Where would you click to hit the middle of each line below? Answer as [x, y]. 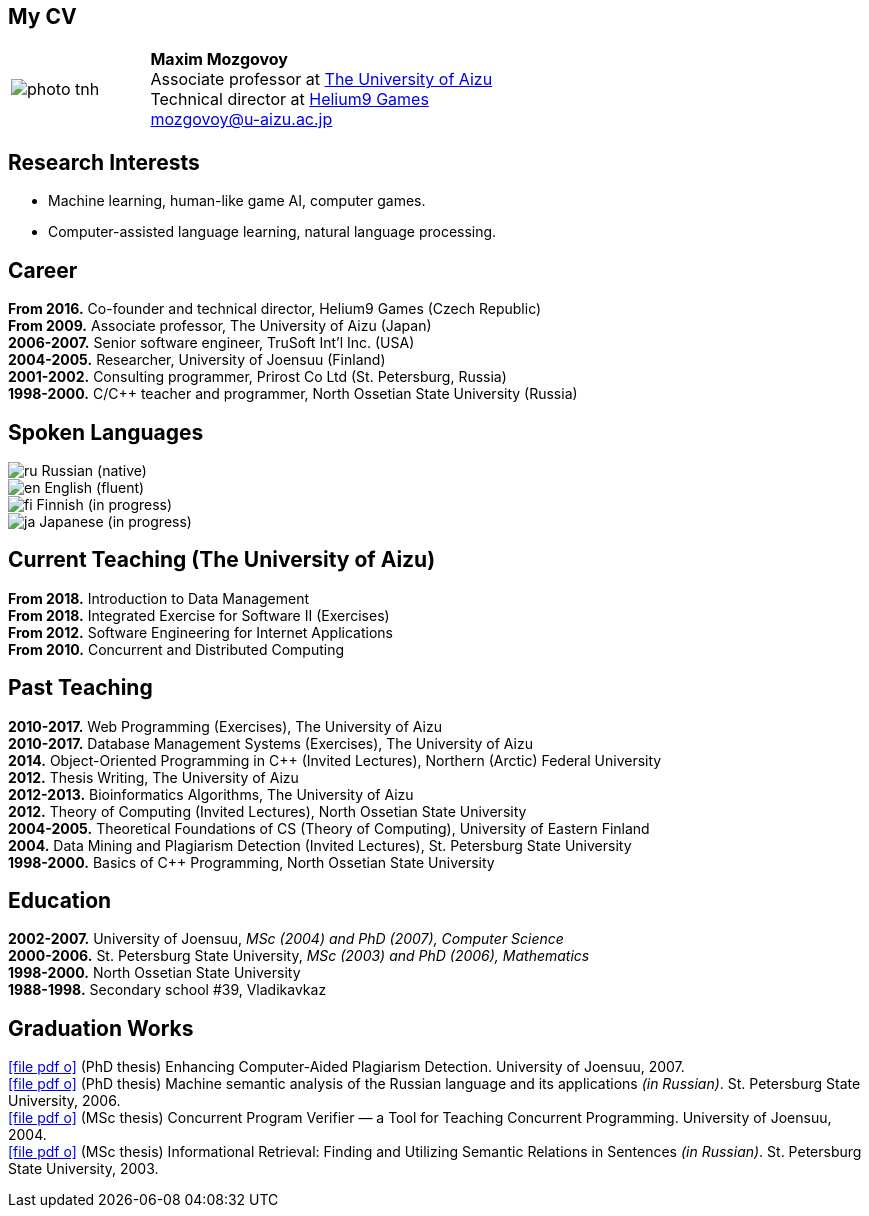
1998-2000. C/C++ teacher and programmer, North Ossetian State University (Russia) [293, 394]
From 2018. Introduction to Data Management [159, 598]
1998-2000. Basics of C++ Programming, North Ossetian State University [251, 862]
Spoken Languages [106, 432]
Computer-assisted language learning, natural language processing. [272, 232]
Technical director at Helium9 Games [289, 99]
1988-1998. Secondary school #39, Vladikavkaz [167, 990]
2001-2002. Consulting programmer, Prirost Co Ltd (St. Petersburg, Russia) [257, 377]
